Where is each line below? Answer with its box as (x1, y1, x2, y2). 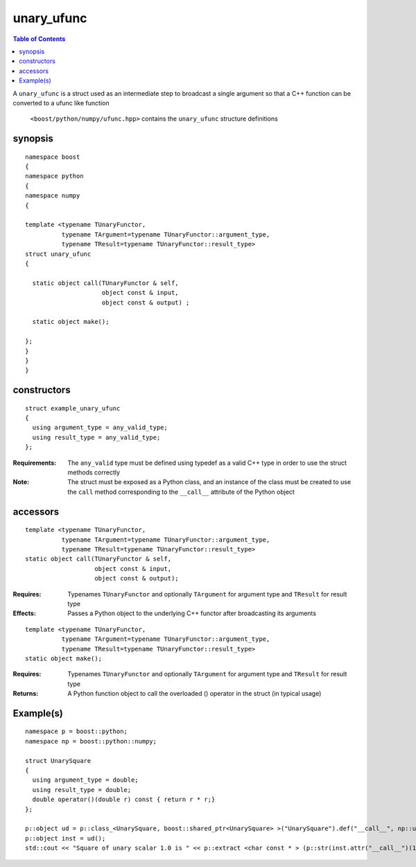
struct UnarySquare (25, 757, 92, 764)
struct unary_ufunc (25, 250, 92, 258)
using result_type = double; (32, 786, 132, 793)
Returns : (12, 689, 39, 698)
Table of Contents (12, 35, 66, 43)
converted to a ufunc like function (12, 98, 110, 107)
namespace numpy (25, 191, 80, 200)
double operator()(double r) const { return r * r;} (32, 796, 216, 804)
